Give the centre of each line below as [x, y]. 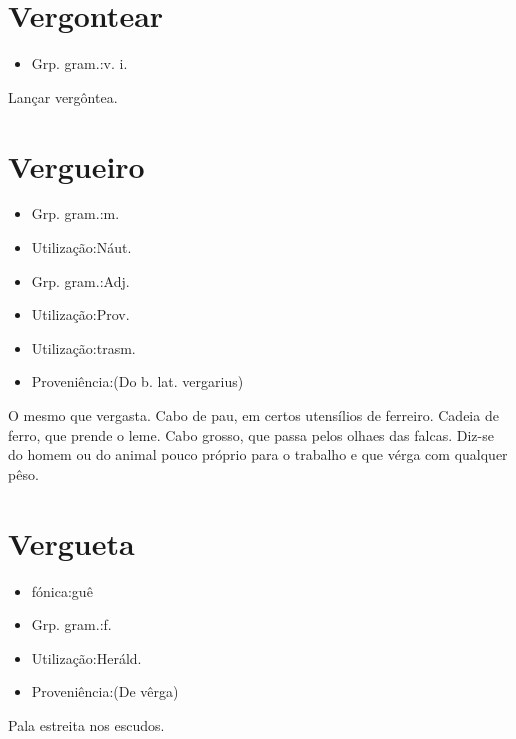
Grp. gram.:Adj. [80, 280]
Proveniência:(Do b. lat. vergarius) [137, 381]
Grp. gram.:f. [71, 624]
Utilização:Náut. [81, 247]
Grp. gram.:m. [75, 213]
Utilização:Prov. [80, 314]
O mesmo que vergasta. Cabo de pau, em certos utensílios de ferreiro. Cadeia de [253, 415]
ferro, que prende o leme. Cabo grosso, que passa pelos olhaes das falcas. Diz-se [251, 434]
